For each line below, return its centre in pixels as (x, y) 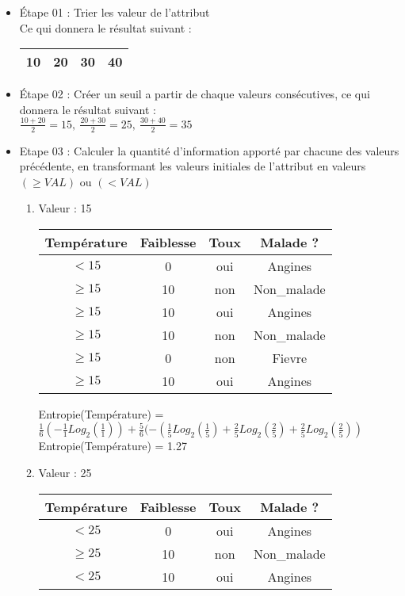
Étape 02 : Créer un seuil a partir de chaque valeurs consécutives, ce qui (195, 94)
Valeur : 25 (65, 473)
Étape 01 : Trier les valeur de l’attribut (115, 12)
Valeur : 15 (65, 208)
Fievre (290, 357)
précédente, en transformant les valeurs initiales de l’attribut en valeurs (193, 166)
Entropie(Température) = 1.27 (113, 446)
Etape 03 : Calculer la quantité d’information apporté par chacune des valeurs (209, 150)
